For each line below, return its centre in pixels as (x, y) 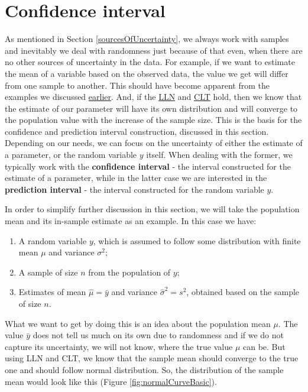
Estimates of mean (52, 292)
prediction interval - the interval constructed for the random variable (134, 189)
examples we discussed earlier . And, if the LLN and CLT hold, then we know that (153, 97)
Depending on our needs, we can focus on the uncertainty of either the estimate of (154, 143)
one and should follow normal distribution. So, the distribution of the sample (144, 369)
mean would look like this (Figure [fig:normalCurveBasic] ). (111, 381)
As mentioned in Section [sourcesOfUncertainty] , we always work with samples (147, 39)
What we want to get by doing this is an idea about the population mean (138, 323)
